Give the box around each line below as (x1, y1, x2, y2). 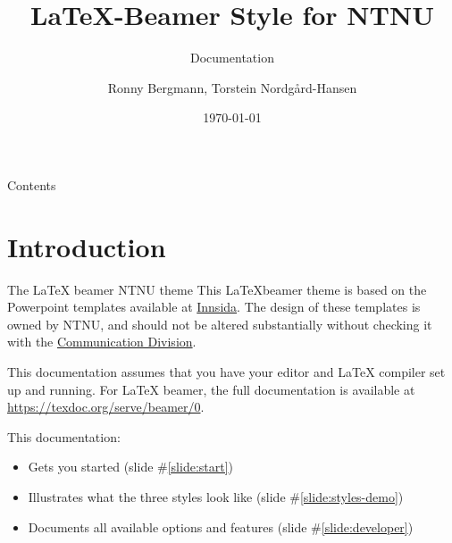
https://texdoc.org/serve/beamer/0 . (7, 397, 205, 416)
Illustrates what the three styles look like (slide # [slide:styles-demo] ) (28, 487, 404, 505)
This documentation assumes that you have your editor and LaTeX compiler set (7, 363, 446, 380)
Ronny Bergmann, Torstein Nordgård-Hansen (107, 78, 357, 96)
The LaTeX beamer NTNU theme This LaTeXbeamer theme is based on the (7, 280, 427, 298)
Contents (7, 175, 56, 194)
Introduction (7, 228, 166, 264)
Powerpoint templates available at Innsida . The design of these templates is (7, 297, 421, 316)
